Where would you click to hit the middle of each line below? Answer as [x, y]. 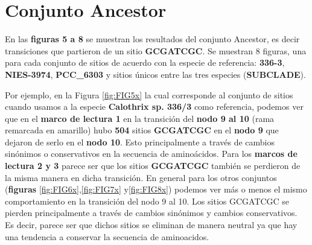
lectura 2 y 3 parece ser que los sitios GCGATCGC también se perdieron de [153, 166]
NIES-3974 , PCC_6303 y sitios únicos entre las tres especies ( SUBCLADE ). [155, 74]
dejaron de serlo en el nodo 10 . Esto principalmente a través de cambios [140, 142]
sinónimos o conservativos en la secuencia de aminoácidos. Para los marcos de [151, 154]
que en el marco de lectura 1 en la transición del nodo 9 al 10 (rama [140, 118]
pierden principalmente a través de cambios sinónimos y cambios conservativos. [151, 213]
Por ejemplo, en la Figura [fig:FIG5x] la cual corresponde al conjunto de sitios [149, 94]
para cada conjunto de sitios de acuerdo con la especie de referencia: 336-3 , [145, 62]
